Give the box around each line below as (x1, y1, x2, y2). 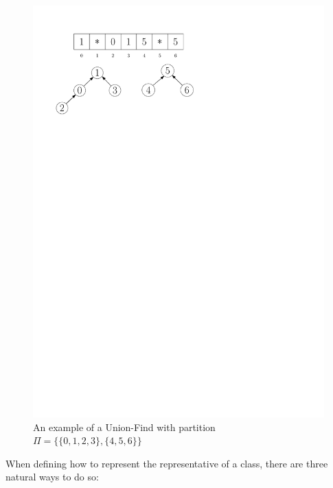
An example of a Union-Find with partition (33, 419, 216, 434)
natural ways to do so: (5, 469, 99, 484)
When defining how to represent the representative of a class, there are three (5, 456, 328, 470)
